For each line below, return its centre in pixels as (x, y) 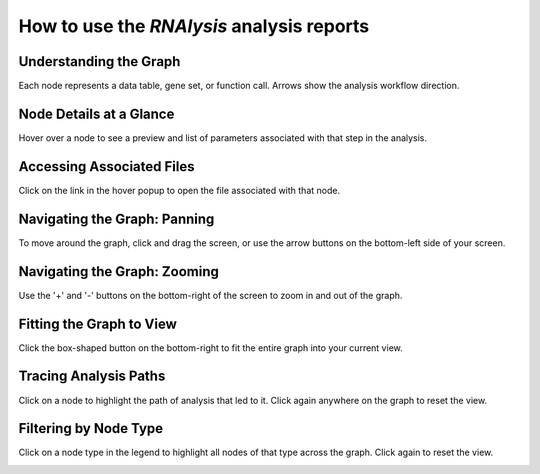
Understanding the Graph (99, 61)
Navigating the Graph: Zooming (118, 271)
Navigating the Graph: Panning (116, 218)
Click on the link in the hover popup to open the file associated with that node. (179, 190)
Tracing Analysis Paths (92, 376)
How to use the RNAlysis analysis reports (194, 26)
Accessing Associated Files (106, 166)
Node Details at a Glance (96, 113)
